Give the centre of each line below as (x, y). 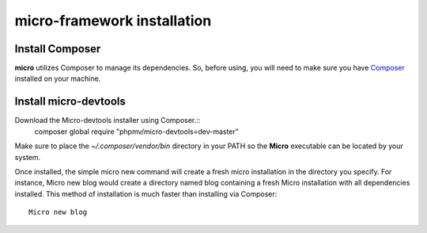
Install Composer (58, 49)
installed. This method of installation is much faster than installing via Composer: (146, 193)
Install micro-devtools (70, 102)
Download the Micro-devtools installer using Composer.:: (108, 120)
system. (28, 157)
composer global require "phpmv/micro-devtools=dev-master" (136, 132)
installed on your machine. (58, 78)
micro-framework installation (113, 21)
